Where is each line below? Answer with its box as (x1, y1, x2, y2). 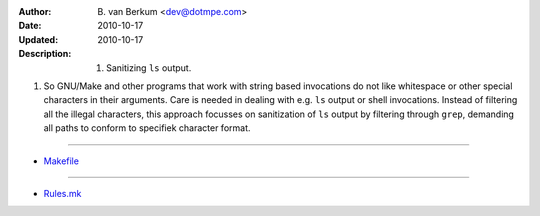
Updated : (18, 33, 59, 45)
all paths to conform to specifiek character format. (43, 122, 251, 134)
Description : (18, 48, 72, 60)
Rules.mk (43, 187, 82, 199)
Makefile (43, 155, 80, 167)
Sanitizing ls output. (106, 61, 192, 74)
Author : (18, 6, 52, 17)
